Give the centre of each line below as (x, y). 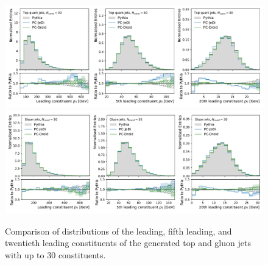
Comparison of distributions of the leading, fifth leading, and (118, 231)
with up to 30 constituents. (55, 255)
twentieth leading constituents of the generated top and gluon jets (128, 243)
